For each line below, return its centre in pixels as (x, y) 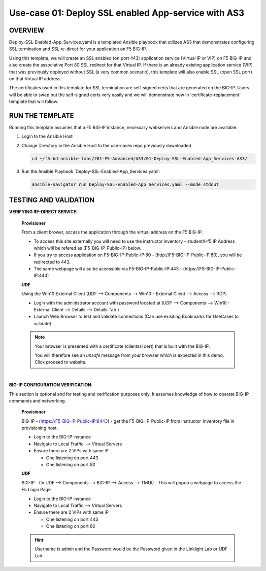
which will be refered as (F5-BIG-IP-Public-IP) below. (87, 248)
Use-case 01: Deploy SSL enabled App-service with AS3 (127, 13)
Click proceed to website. (61, 362)
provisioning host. (40, 428)
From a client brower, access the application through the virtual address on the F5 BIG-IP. (112, 232)
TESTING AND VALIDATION (52, 200)
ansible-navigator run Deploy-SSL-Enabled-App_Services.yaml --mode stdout (125, 184)
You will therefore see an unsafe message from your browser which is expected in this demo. (129, 355)
